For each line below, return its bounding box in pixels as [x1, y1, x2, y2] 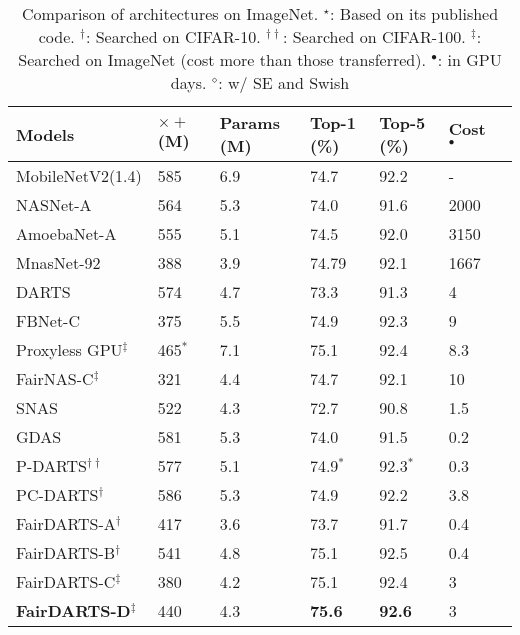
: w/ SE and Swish [218, 71, 350, 94]
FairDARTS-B [16, 541, 116, 564]
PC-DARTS [16, 483, 99, 506]
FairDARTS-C [16, 570, 116, 593]
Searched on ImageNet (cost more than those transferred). [18, 48, 426, 71]
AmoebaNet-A [16, 222, 117, 245]
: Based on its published [330, 2, 499, 25]
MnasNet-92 [16, 251, 101, 274]
